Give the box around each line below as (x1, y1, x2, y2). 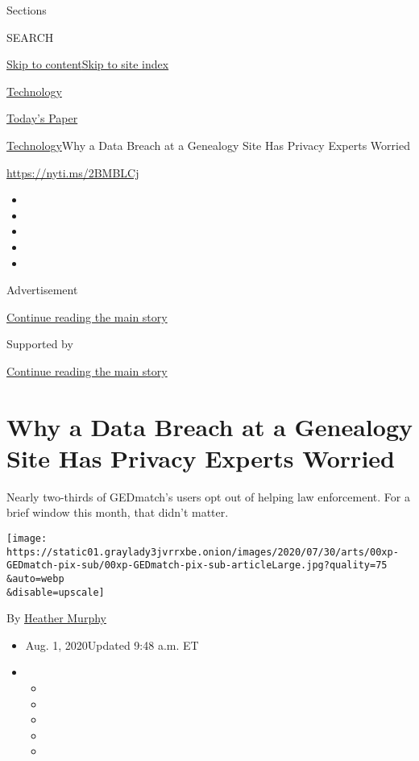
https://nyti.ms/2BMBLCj (6, 164, 139, 181)
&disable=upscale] (6, 586, 105, 598)
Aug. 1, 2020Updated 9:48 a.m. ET (25, 636, 199, 653)
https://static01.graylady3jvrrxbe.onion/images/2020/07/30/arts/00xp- (6, 546, 399, 558)
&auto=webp (6, 572, 64, 584)
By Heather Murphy (6, 609, 106, 626)
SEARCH (6, 28, 54, 45)
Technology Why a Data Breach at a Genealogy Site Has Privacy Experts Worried (6, 136, 410, 153)
